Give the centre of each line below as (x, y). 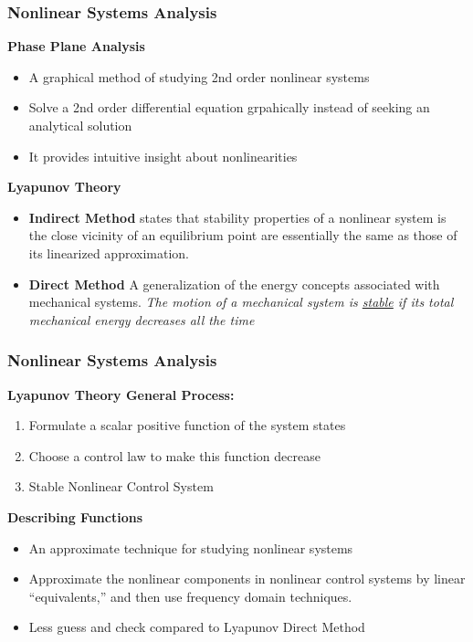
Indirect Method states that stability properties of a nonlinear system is (237, 217)
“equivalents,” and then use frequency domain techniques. (190, 596)
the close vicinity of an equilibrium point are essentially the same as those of (243, 235)
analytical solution (80, 125)
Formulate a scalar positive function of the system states (187, 425)
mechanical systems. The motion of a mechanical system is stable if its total (241, 302)
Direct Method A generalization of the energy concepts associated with (234, 284)
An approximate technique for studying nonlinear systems (191, 547)
